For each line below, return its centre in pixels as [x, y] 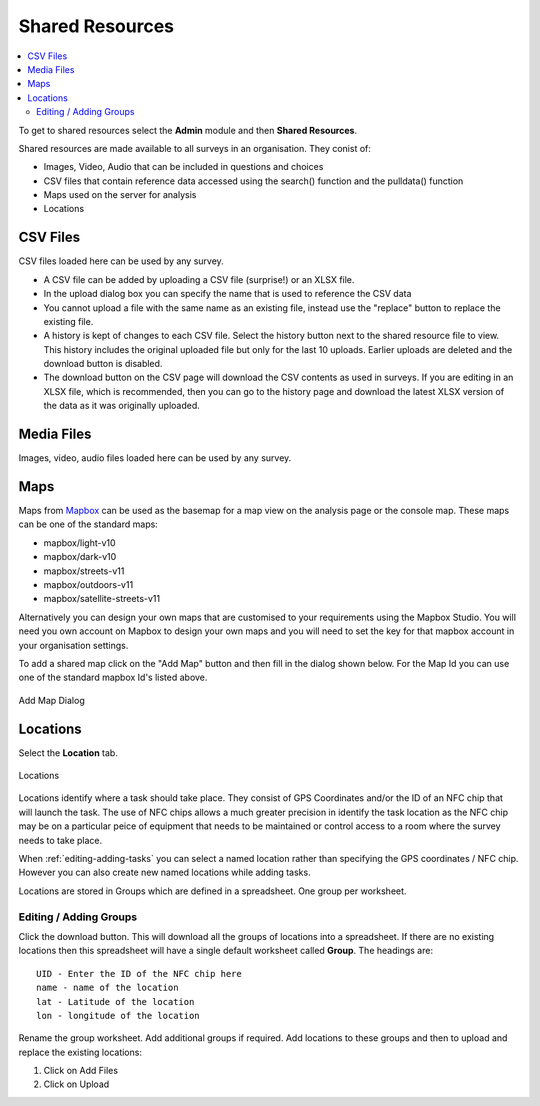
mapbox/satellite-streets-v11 [101, 599]
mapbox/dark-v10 [80, 557]
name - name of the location [107, 988]
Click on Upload [76, 1084]
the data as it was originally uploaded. [121, 406]
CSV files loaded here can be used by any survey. [121, 261]
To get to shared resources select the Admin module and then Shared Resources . [188, 130]
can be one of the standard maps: [88, 524]
